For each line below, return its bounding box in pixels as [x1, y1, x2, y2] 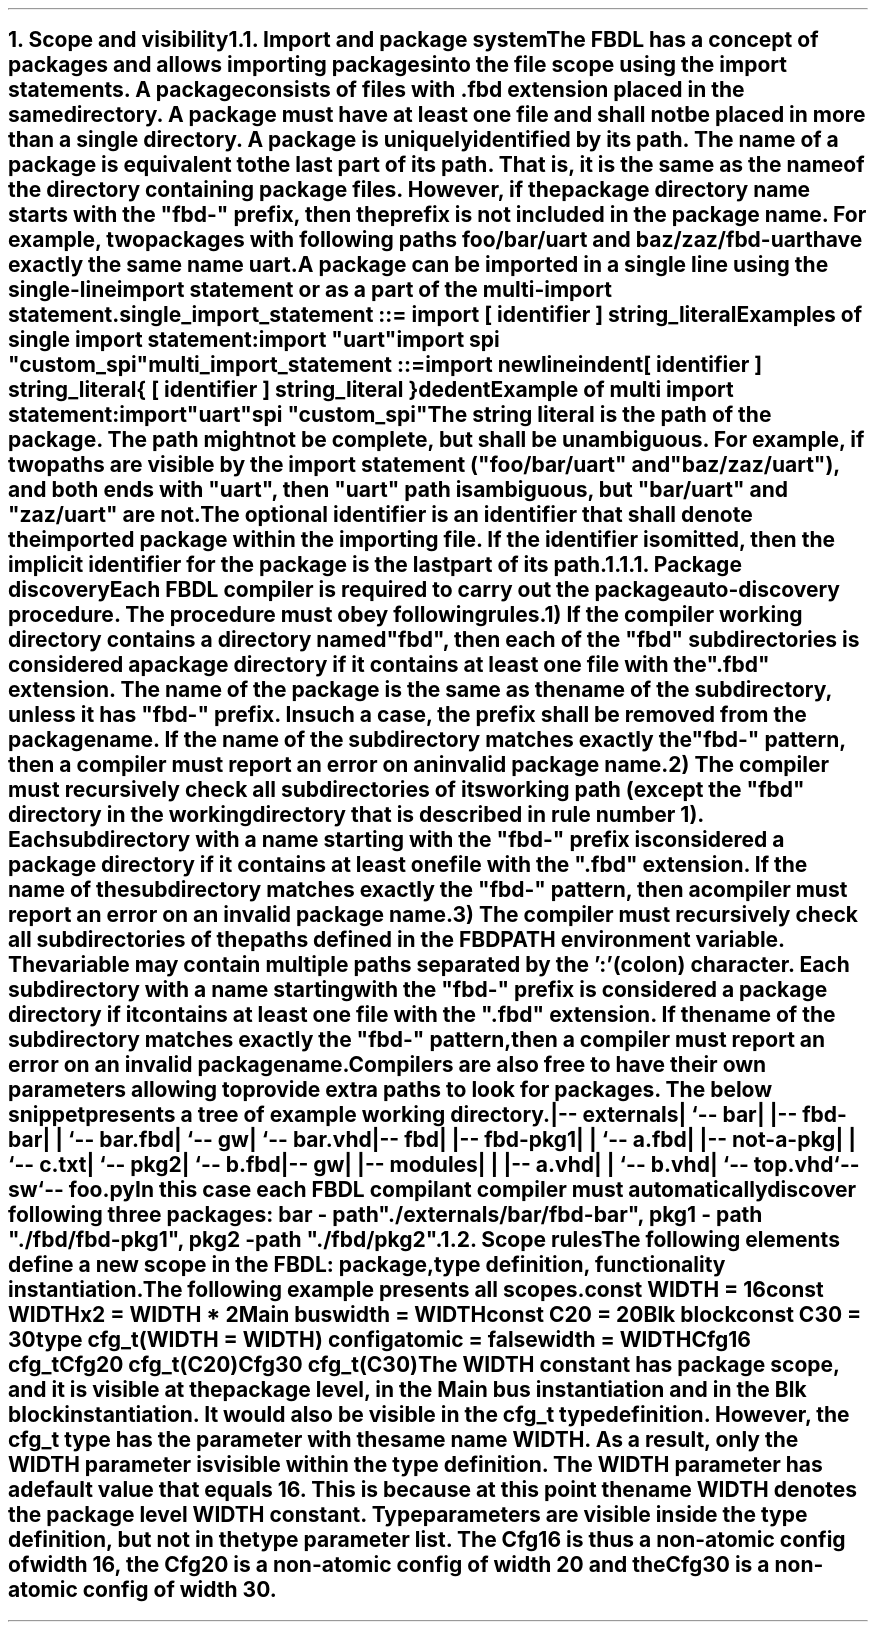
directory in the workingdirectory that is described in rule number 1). [8, 802, 704, 828]
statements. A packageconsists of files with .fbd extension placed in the [8, 77, 745, 103]
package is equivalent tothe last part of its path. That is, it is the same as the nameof [8, 152, 865, 178]
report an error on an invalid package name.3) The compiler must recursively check [8, 902, 858, 928]
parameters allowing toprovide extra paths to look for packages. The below [8, 1077, 773, 1103]
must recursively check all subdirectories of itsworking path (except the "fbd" [8, 777, 805, 803]
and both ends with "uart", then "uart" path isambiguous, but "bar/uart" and [8, 477, 789, 503]
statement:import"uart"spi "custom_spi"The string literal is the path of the [8, 402, 772, 428]
